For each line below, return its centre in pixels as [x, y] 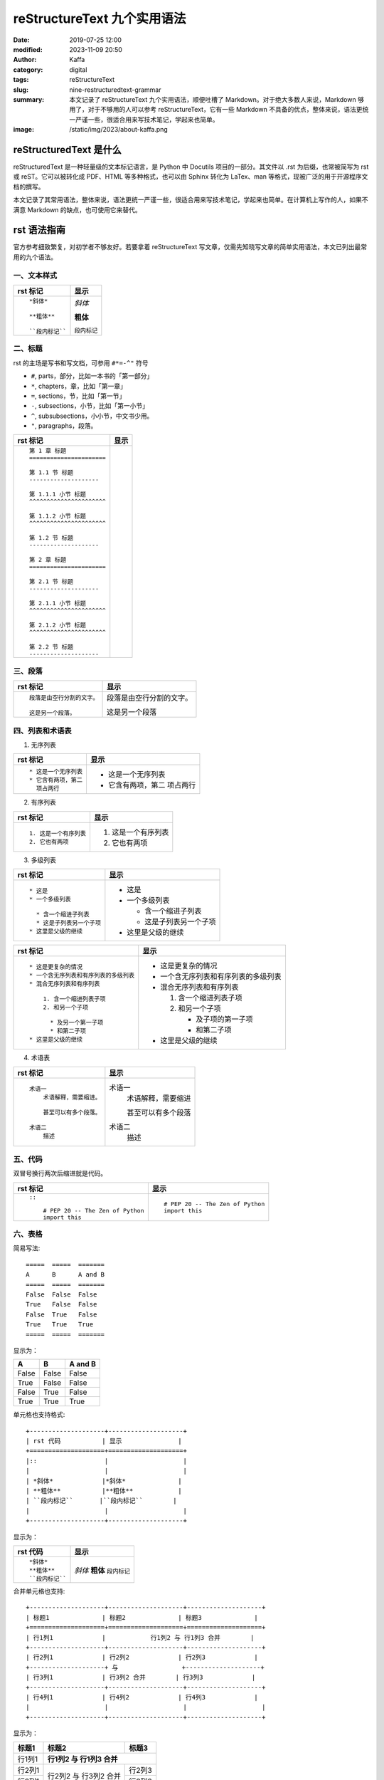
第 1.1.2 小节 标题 [58, 516]
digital [78, 69]
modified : [28, 49]
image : [24, 130]
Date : [21, 40]
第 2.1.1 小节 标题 [58, 603]
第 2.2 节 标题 [51, 647]
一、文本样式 [35, 276]
